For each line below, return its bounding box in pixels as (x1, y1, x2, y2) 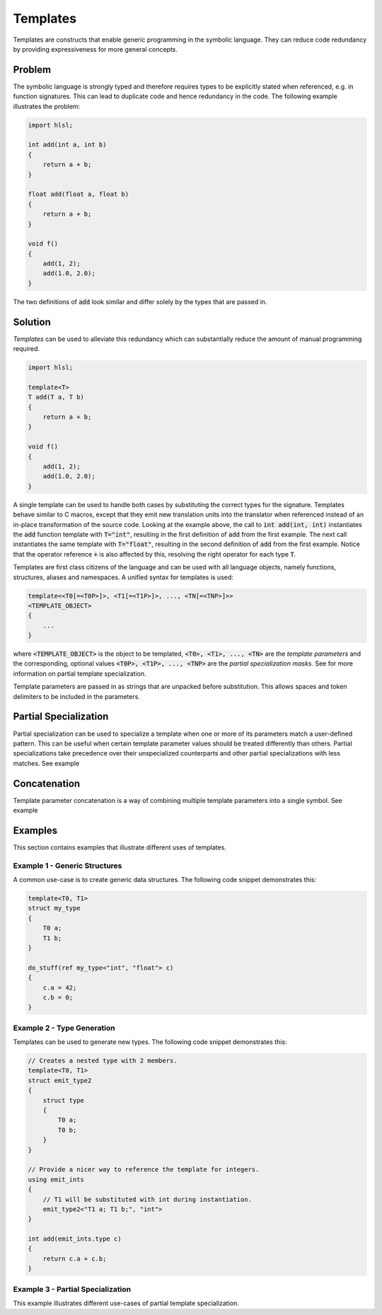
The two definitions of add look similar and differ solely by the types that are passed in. (13, 297, 267, 306)
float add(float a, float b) (28, 190, 129, 198)
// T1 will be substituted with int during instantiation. (42, 1195, 253, 1203)
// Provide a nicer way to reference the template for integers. (28, 1166, 260, 1174)
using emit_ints (28, 1175, 85, 1183)
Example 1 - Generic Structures (13, 860, 122, 870)
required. (13, 344, 40, 353)
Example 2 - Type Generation (13, 1023, 116, 1033)
